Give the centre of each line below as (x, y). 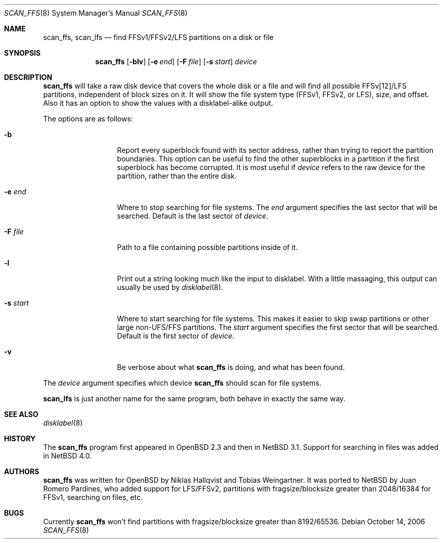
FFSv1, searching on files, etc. (93, 497)
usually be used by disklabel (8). (170, 287)
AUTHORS (22, 471)
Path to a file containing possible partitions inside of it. (207, 247)
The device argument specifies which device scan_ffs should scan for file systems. (182, 383)
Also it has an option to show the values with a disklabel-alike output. (158, 103)
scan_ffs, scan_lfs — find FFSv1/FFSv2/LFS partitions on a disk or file (158, 37)
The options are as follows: (88, 119)
